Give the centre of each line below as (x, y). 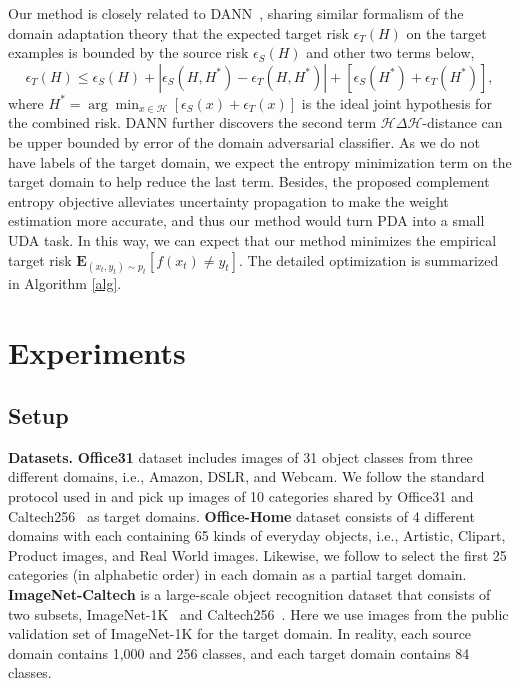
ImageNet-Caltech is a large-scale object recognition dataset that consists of (249, 594)
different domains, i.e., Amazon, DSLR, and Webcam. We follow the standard (246, 476)
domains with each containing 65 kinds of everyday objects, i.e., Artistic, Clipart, (257, 535)
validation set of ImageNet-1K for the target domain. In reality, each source (240, 633)
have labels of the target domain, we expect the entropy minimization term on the (260, 161)
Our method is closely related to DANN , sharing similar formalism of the (236, 13)
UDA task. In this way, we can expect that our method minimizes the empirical (252, 239)
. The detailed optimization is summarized (369, 259)
